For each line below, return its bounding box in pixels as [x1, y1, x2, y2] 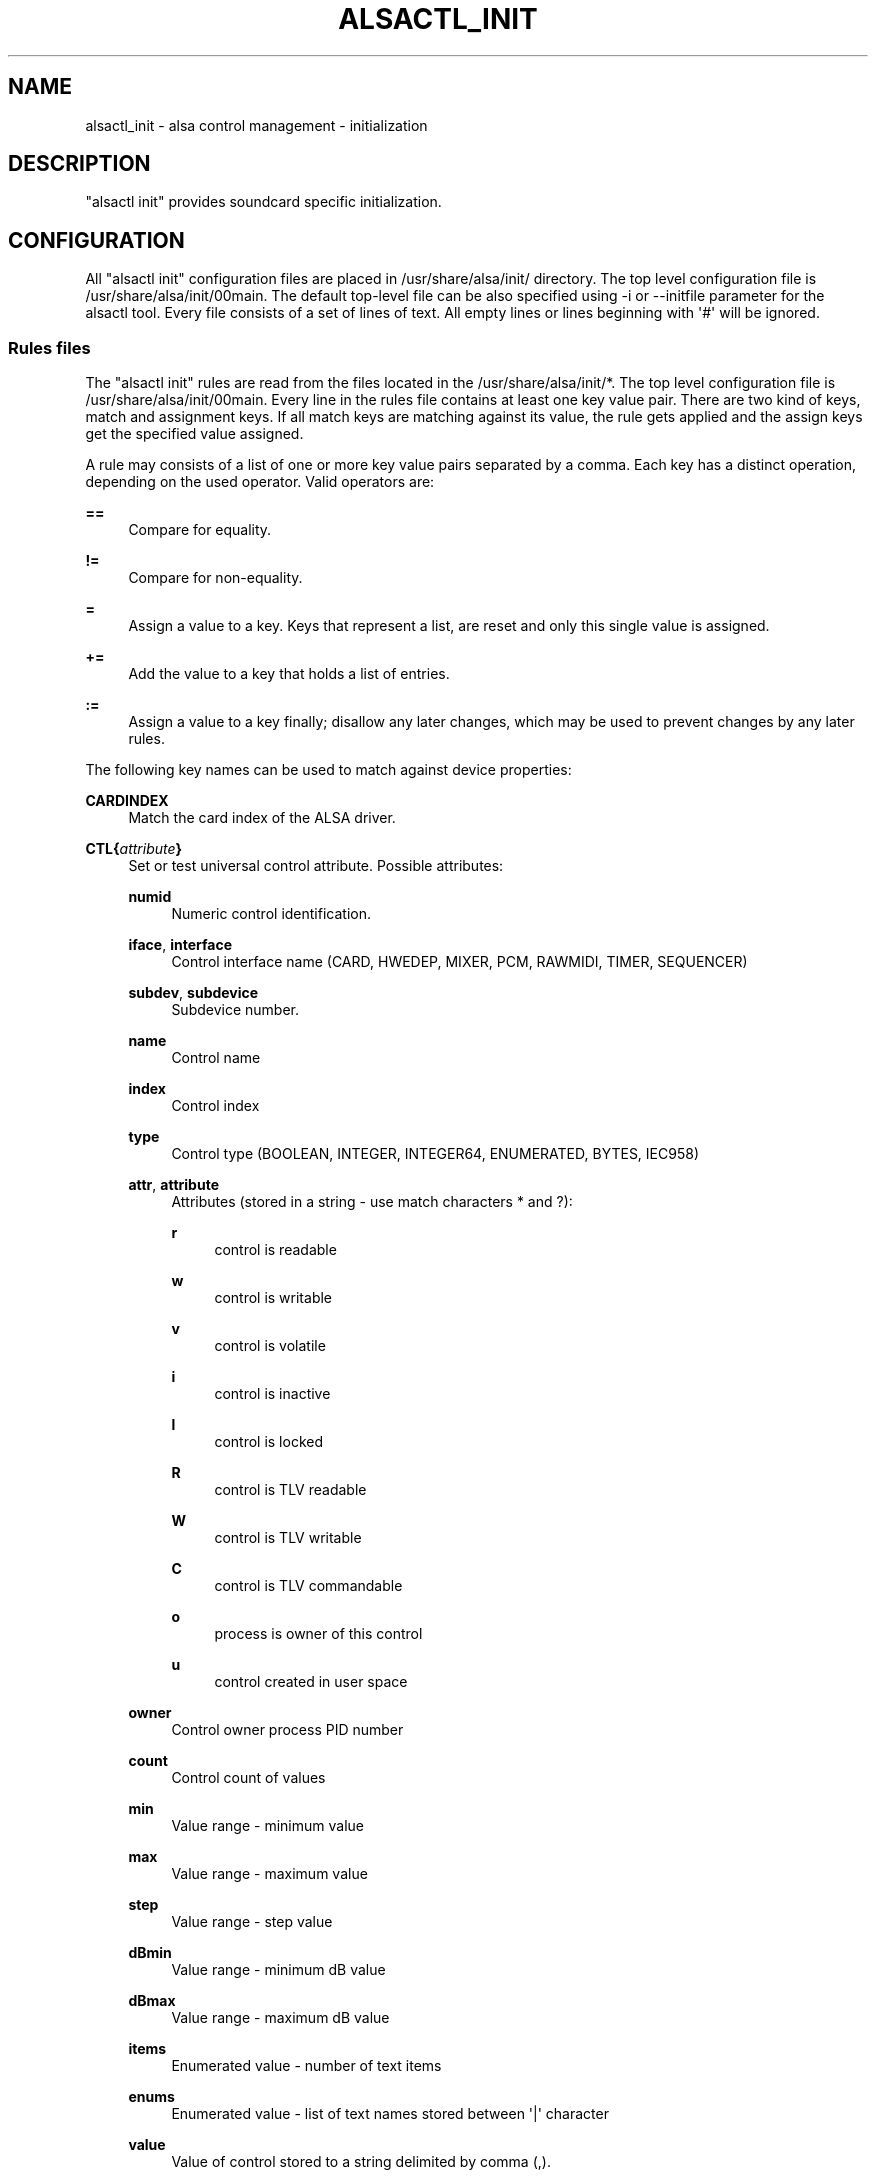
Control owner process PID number [171, 1721, 404, 1739]
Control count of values [171, 1769, 326, 1787]
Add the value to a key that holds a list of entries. [128, 665, 450, 683]
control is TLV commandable [214, 1577, 403, 1595]
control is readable [214, 1241, 337, 1259]
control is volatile [214, 1337, 326, 1355]
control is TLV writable [214, 1529, 362, 1547]
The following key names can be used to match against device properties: [85, 761, 572, 779]
